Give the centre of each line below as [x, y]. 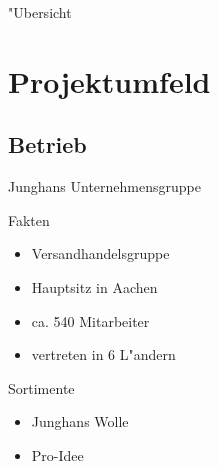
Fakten [29, 219]
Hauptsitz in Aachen [94, 286]
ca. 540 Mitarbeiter [90, 320]
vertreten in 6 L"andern [103, 354]
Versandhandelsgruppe [100, 253]
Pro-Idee [57, 454]
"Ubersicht [40, 12]
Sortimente [41, 387]
